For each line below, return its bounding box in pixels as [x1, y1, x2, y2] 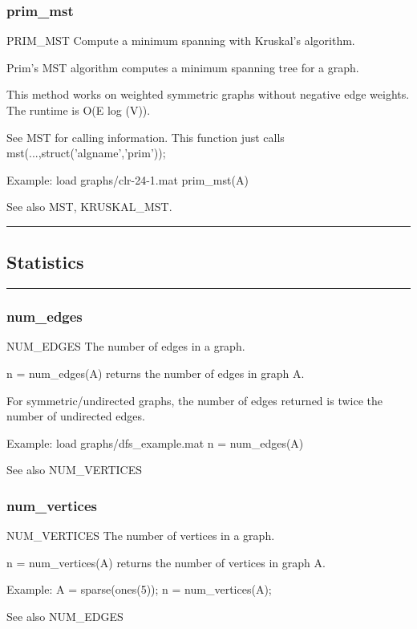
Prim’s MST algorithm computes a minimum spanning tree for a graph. [6, 59, 359, 75]
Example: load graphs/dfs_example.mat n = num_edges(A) [6, 434, 304, 451]
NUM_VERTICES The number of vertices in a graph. [6, 527, 275, 544]
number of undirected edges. [6, 408, 145, 424]
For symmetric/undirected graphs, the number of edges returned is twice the [6, 392, 383, 408]
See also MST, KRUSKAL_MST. [6, 198, 172, 215]
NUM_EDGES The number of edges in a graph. [6, 338, 245, 355]
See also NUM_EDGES [6, 607, 123, 624]
